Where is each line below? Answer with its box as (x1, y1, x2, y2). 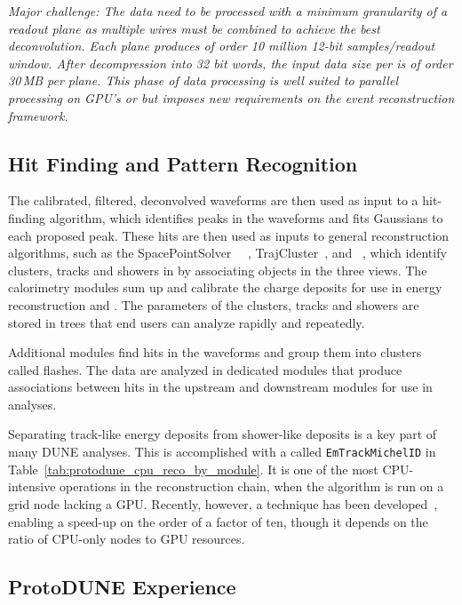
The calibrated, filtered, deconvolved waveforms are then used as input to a (8, 191, 418, 210)
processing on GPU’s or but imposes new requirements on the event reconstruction (8, 88, 455, 107)
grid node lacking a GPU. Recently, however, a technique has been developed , (8, 494, 438, 513)
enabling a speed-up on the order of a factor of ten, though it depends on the (8, 512, 428, 530)
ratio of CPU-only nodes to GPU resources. (8, 529, 245, 548)
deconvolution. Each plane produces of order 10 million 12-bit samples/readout (8, 36, 435, 55)
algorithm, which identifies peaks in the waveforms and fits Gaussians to (49, 208, 443, 227)
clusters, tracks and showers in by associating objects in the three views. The (8, 260, 427, 279)
